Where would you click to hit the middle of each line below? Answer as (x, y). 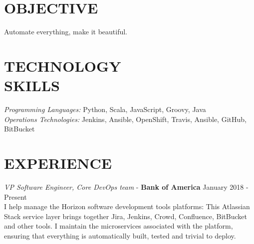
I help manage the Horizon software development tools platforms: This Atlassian (127, 206)
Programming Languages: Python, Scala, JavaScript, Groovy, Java (105, 109)
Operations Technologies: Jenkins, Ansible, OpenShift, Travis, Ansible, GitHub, (125, 119)
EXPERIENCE (58, 163)
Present (15, 196)
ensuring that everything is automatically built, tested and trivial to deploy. (120, 235)
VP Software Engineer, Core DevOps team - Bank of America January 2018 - (126, 186)
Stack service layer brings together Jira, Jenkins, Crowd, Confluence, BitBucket (126, 216)
